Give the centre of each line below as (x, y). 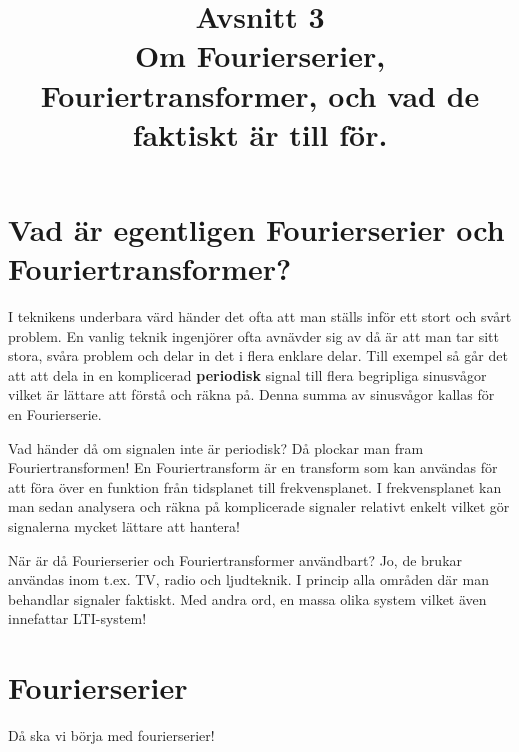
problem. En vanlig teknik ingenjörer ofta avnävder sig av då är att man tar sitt (254, 335)
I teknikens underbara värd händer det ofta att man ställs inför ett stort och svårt (260, 316)
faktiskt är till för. (260, 133)
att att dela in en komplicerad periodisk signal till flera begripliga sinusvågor (247, 374)
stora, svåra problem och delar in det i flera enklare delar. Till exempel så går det (258, 355)
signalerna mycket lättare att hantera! (124, 526)
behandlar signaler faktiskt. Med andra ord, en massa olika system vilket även (247, 598)
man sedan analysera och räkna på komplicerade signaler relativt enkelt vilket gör (259, 506)
